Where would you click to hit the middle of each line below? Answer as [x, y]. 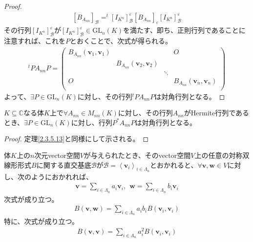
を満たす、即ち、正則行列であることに [184, 30]
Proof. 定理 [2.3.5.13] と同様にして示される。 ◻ [76, 139]
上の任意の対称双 [222, 155]
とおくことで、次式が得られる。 [121, 41]
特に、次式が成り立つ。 [42, 221]
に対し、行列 [92, 122]
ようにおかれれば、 [62, 176]
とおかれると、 [174, 165]
